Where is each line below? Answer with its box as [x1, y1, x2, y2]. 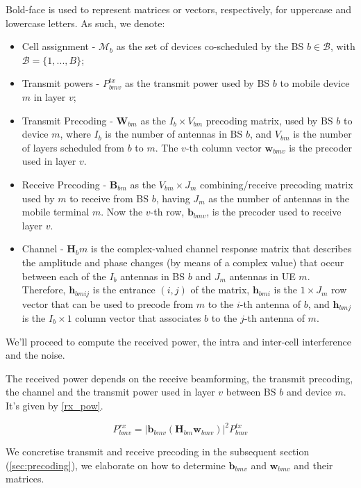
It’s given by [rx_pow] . [6, 398, 103, 412]
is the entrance [92, 282, 156, 297]
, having [156, 190, 190, 205]
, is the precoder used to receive [206, 204, 342, 219]
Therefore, [22, 282, 66, 297]
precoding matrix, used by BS [205, 113, 333, 127]
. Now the [101, 204, 143, 219]
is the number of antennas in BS [105, 127, 243, 141]
